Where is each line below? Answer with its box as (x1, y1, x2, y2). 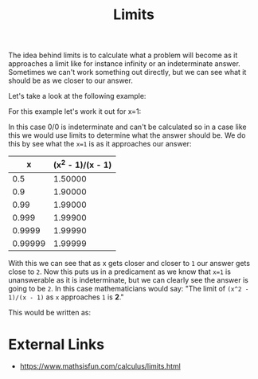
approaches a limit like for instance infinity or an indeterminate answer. (8, 59, 240, 68)
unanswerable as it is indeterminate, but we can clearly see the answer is (8, 275, 248, 284)
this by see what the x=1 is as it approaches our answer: (8, 139, 192, 149)
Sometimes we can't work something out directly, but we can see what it (8, 68, 247, 77)
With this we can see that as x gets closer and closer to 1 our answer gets (8, 258, 251, 268)
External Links (8, 335, 105, 354)
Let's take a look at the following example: (8, 92, 147, 101)
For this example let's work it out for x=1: (8, 107, 142, 116)
